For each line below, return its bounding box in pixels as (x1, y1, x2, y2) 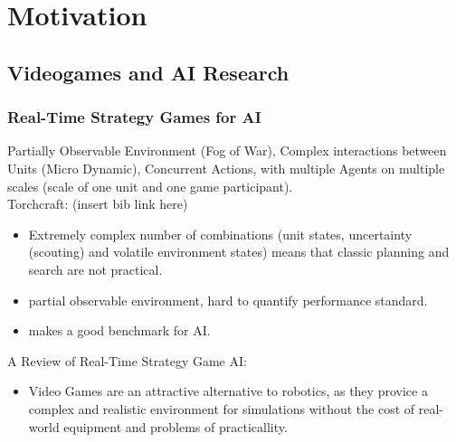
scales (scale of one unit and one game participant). (7, 176, 293, 195)
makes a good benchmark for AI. (28, 321, 211, 340)
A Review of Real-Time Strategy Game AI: (7, 351, 247, 370)
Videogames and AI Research (7, 58, 290, 86)
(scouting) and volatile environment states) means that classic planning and (28, 242, 450, 261)
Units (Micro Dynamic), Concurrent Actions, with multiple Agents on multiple (7, 158, 445, 177)
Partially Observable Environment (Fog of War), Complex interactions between (7, 141, 447, 160)
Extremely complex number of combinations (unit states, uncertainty (28, 224, 413, 243)
